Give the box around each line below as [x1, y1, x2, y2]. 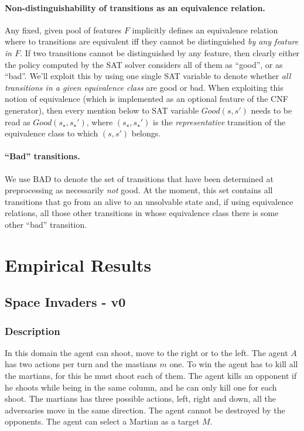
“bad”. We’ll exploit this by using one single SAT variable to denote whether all [5, 70, 291, 82]
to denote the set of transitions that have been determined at [54, 172, 274, 184]
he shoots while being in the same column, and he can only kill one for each [5, 381, 277, 393]
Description [5, 323, 60, 338]
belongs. [131, 127, 161, 139]
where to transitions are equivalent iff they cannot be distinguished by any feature [5, 35, 299, 47]
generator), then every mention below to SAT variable [5, 104, 199, 116]
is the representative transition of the [153, 115, 286, 128]
